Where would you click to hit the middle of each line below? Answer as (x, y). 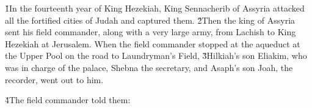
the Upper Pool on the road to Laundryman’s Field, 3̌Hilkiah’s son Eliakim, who (156, 56)
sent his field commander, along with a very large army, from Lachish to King (151, 32)
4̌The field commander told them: (68, 100)
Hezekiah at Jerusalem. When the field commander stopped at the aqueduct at (153, 43)
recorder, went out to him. (54, 79)
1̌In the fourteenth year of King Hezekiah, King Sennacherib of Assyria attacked (155, 8)
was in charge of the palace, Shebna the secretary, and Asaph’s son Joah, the (149, 67)
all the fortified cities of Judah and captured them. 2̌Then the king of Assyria (150, 20)
